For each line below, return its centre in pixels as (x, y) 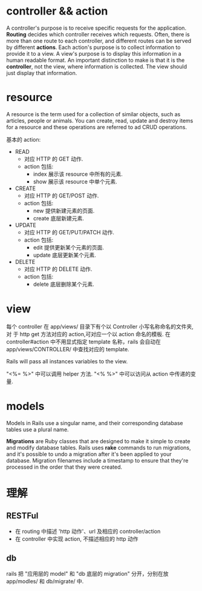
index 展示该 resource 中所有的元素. (78, 174)
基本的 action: (24, 139)
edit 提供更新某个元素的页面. (69, 247)
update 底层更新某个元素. (65, 255)
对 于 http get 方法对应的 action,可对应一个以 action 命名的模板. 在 (88, 334)
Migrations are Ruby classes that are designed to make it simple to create (98, 441)
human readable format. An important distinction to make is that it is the (96, 60)
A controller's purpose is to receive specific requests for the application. (96, 28)
